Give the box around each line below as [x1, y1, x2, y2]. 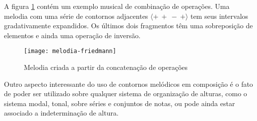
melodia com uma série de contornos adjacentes [4, 10, 148, 21]
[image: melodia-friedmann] [24, 48, 117, 55]
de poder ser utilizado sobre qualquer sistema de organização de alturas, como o [4, 88, 247, 99]
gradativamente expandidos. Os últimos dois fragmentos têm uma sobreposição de [4, 20, 253, 31]
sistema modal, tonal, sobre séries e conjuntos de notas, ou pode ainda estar [4, 98, 235, 108]
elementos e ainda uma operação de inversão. [4, 30, 141, 40]
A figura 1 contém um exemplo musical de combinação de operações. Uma [4, 1, 230, 11]
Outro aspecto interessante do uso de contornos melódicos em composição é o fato [4, 78, 253, 89]
